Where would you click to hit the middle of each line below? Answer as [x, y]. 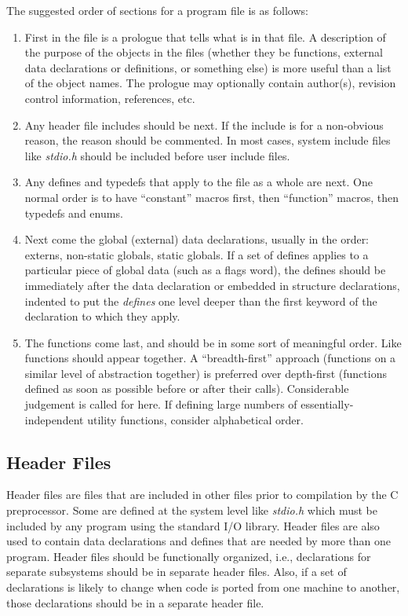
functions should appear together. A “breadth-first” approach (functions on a [210, 358]
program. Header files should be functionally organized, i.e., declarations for [189, 556]
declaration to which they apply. [102, 316]
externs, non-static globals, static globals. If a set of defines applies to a [197, 254]
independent [54, 419]
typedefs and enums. [74, 213]
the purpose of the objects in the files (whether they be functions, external [204, 52]
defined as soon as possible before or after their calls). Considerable [187, 389]
